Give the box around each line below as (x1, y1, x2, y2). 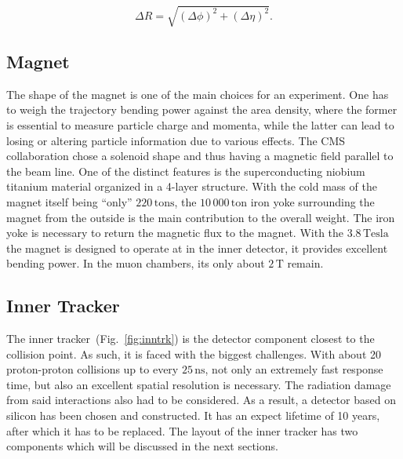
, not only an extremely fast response (205, 361, 383, 377)
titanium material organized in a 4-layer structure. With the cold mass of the (6, 178, 377, 195)
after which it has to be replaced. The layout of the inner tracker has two (6, 422, 358, 439)
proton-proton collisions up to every (6, 361, 179, 377)
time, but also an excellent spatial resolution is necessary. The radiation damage (6, 376, 391, 392)
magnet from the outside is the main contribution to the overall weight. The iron (6, 209, 395, 225)
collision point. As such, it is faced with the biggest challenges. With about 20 (6, 345, 382, 362)
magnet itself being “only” (6, 193, 133, 209)
